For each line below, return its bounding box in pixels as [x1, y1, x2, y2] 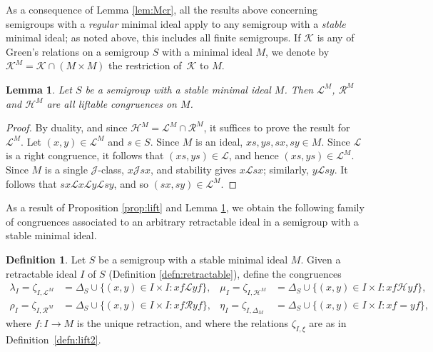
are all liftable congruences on [46, 96, 177, 111]
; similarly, [263, 161, 309, 176]
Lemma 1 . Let [6, 81, 72, 96]
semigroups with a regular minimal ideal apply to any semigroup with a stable [6, 16, 346, 31]
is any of [317, 30, 355, 45]
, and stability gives [151, 161, 236, 176]
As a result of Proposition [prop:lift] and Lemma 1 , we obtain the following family [6, 200, 365, 215]
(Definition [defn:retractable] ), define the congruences [108, 266, 342, 281]
